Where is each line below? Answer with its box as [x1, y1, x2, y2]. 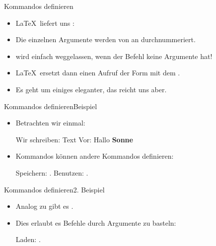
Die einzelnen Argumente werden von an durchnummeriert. [15, 34, 196, 45]
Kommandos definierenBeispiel [4, 101, 97, 111]
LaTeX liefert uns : [15, 17, 74, 28]
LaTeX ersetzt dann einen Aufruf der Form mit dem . [15, 67, 180, 78]
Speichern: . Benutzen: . [15, 167, 88, 178]
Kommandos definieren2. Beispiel [4, 184, 105, 194]
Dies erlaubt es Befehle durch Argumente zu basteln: [15, 217, 176, 228]
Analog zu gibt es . [15, 201, 73, 211]
